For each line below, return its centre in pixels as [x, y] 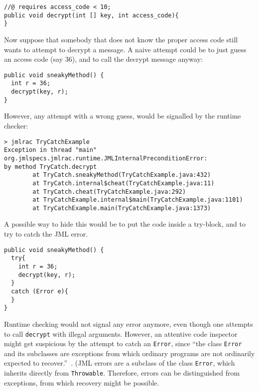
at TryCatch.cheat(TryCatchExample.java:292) [109, 192]
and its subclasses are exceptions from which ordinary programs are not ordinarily [129, 353]
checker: [16, 125]
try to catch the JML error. [46, 234]
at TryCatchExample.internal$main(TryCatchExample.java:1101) [138, 200]
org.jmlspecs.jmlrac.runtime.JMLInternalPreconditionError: [106, 158]
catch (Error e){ [40, 291]
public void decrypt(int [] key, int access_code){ [91, 15]
